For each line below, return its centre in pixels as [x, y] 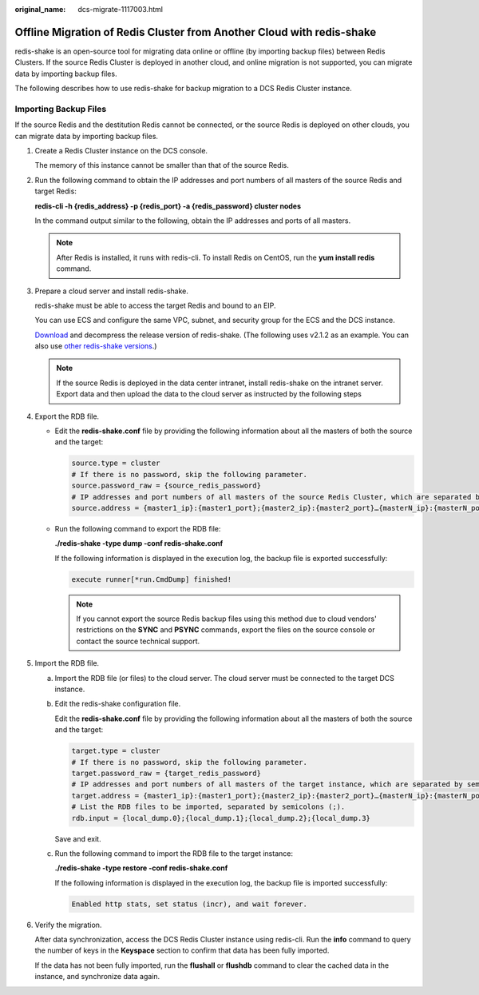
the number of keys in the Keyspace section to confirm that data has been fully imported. [182, 950]
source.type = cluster [116, 463]
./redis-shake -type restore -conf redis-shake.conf [141, 868]
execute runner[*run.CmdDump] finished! [151, 579]
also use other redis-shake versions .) [96, 346]
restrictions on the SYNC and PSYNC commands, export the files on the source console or [226, 630]
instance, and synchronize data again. [97, 977]
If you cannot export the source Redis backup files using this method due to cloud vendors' [226, 619]
